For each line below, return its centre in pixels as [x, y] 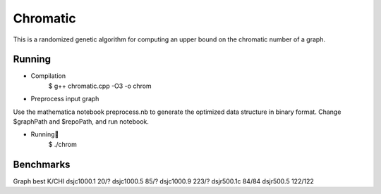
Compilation [48, 76]
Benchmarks [42, 164]
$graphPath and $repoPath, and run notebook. [81, 122]
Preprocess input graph [65, 99]
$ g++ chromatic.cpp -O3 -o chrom [100, 86]
